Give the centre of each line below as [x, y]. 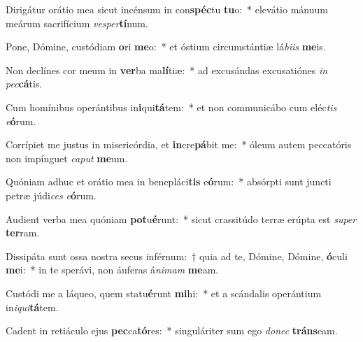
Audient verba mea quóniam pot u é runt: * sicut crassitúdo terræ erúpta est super [181, 219]
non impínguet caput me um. [67, 158]
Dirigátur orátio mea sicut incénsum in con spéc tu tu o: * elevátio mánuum [167, 9]
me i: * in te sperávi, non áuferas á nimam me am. [112, 270]
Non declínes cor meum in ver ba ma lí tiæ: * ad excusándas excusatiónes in [167, 70]
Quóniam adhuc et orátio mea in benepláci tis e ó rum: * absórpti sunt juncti [169, 181]
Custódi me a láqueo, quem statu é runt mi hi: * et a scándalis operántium [164, 293]
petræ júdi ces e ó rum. [51, 195]
